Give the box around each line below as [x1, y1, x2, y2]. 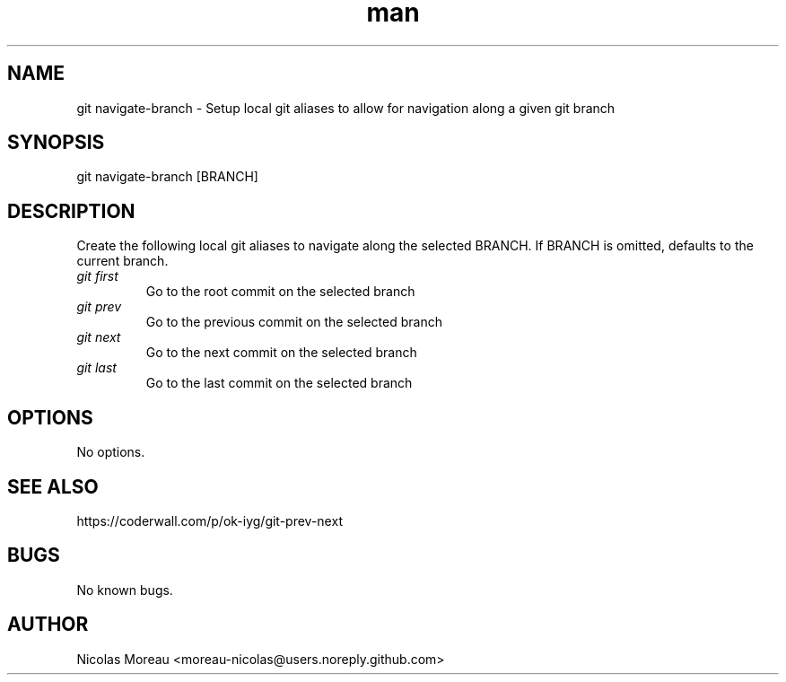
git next [76, 329, 121, 345]
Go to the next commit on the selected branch [145, 345, 417, 361]
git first [76, 268, 118, 284]
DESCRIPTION [7, 199, 135, 223]
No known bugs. [76, 581, 173, 598]
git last [76, 360, 117, 376]
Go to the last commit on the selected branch [145, 375, 413, 391]
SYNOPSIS [7, 131, 105, 154]
